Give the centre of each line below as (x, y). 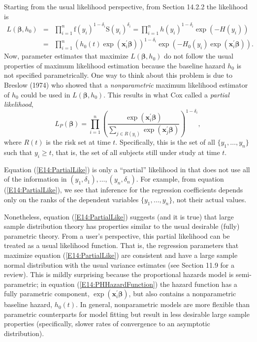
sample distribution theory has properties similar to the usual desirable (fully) (122, 226)
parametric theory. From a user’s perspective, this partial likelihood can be (117, 235)
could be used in (46, 94)
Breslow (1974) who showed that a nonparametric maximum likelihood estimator (126, 85)
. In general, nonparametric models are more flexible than (163, 304)
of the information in (35, 179)
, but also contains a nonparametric (182, 294)
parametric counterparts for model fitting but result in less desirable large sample (127, 314)
